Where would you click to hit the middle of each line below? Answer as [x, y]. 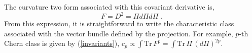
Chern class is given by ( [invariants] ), [62, 43]
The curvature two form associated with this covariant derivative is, [109, 7]
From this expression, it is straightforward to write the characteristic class [119, 23]
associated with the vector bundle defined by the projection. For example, [119, 33]
